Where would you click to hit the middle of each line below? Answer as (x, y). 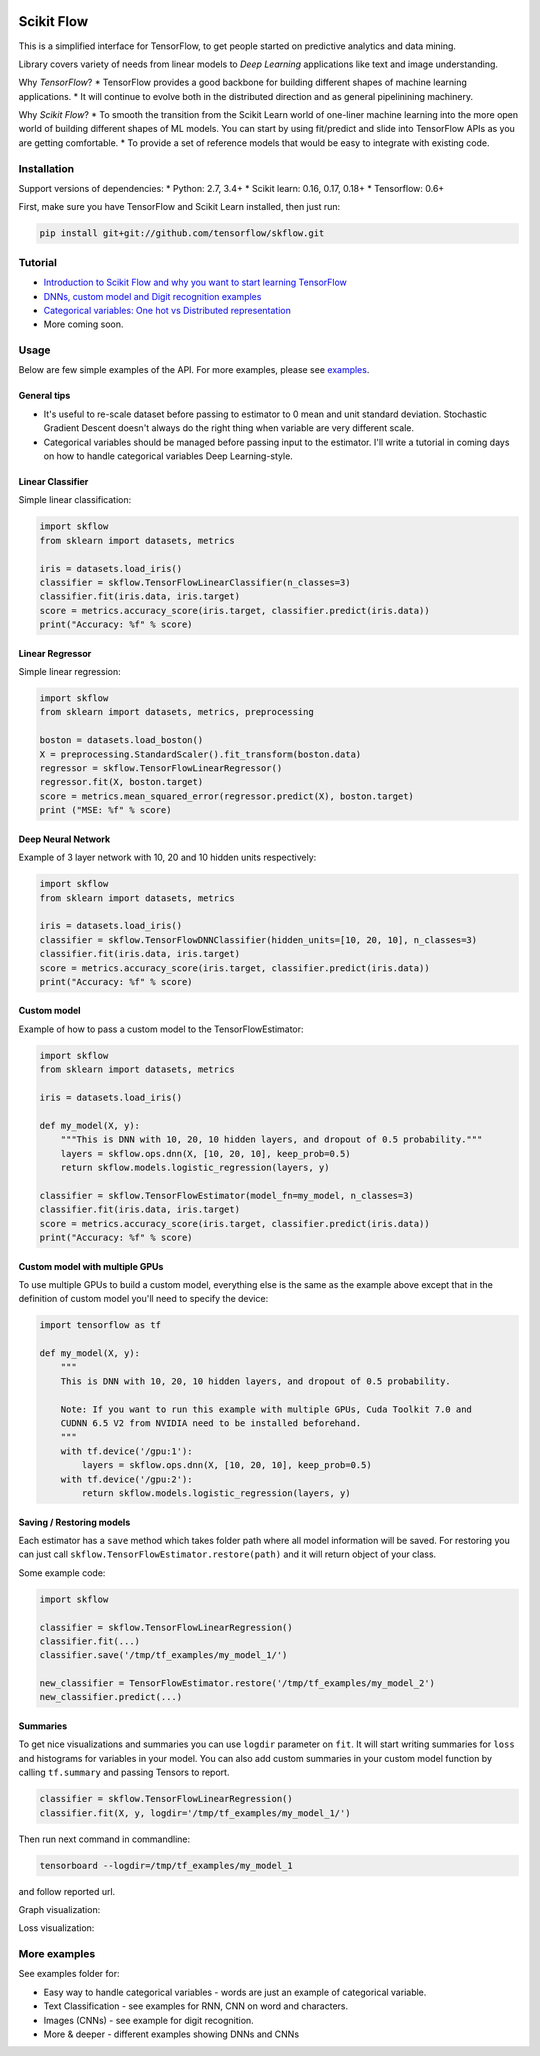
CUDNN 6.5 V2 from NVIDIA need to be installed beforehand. (211, 1423)
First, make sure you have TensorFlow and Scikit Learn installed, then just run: (179, 207)
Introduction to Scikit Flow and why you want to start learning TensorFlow (195, 282)
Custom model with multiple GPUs (91, 1266)
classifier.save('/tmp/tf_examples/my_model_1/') (163, 1655)
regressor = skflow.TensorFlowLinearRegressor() (161, 768)
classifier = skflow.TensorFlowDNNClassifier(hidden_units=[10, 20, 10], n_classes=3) (258, 939)
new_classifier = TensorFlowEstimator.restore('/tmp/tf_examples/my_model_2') (237, 1683)
